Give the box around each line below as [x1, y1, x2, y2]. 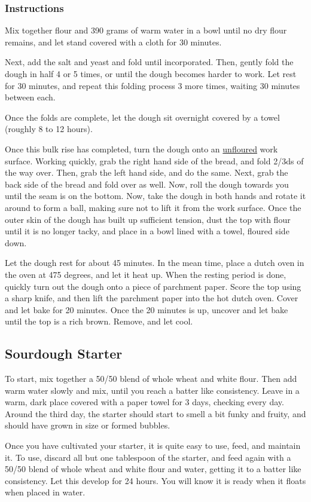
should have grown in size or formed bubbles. [5, 419, 170, 431]
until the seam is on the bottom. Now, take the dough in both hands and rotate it [5, 189, 306, 202]
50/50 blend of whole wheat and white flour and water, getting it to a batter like [5, 463, 301, 475]
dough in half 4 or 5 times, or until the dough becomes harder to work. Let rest [5, 68, 297, 79]
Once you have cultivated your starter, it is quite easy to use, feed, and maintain [5, 439, 301, 452]
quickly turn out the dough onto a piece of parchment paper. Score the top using [5, 280, 301, 292]
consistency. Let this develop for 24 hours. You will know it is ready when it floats [5, 474, 306, 486]
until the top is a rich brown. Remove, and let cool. [5, 315, 193, 327]
